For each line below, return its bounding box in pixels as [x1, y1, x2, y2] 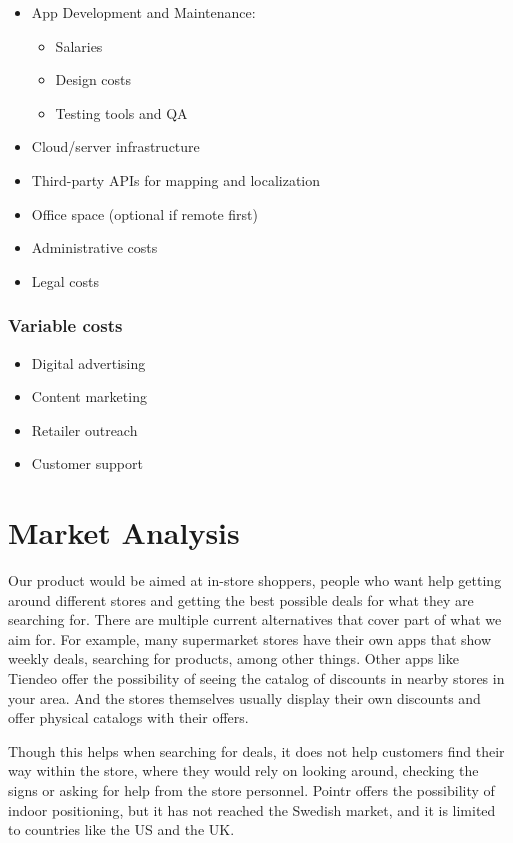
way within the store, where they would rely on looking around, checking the [8, 760, 479, 781]
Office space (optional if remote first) [31, 203, 258, 224]
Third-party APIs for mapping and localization [31, 169, 321, 190]
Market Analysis [8, 512, 240, 553]
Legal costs [31, 270, 100, 291]
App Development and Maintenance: [31, 2, 256, 22]
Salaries [55, 35, 103, 56]
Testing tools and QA [55, 102, 188, 123]
